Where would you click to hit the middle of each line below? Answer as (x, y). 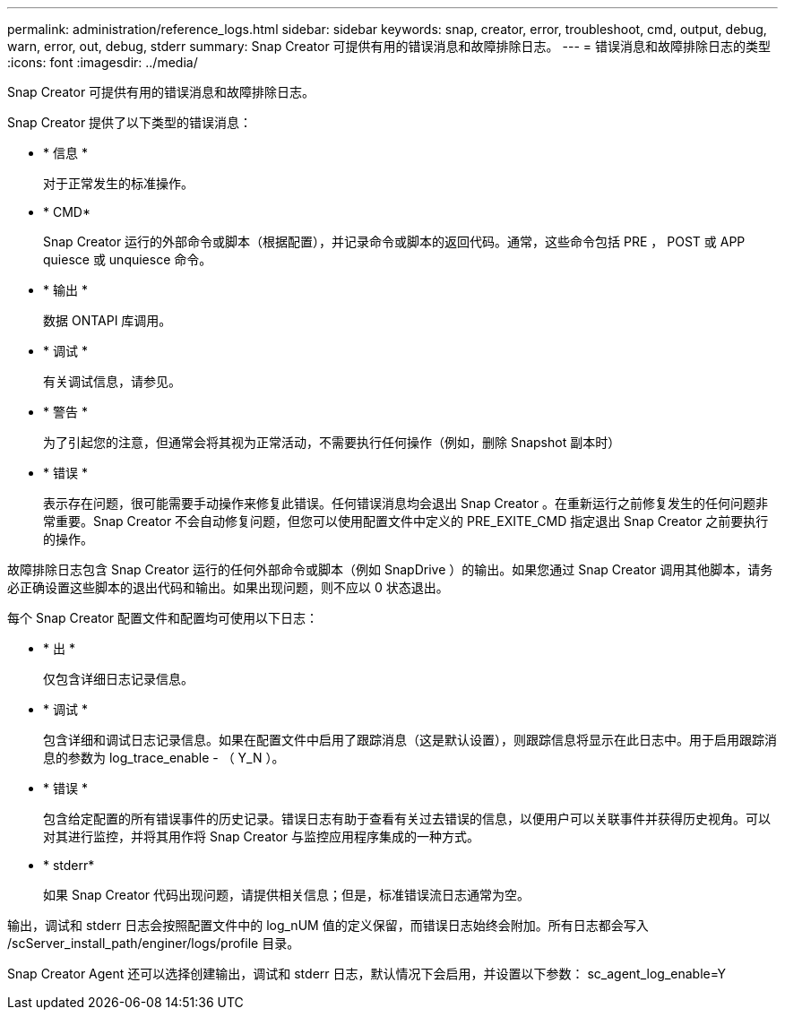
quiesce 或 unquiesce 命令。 (128, 259)
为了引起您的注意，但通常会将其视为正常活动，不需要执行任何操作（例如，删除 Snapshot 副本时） (332, 442)
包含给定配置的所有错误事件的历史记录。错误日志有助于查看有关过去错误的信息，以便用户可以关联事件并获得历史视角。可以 (407, 819)
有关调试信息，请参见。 (112, 381)
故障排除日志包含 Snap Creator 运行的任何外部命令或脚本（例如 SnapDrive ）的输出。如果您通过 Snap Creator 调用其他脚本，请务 (390, 569)
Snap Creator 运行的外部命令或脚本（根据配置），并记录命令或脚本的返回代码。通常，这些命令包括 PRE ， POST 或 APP (394, 241)
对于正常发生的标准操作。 (118, 183)
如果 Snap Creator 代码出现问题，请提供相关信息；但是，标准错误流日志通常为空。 (287, 895)
